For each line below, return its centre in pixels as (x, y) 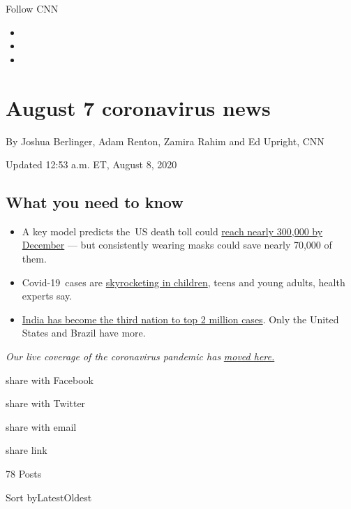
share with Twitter (46, 403)
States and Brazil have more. (84, 333)
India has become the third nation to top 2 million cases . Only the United (180, 319)
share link (27, 450)
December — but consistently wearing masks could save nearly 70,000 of (177, 245)
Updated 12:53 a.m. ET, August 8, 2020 (91, 164)
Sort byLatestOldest (49, 497)
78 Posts (24, 474)
